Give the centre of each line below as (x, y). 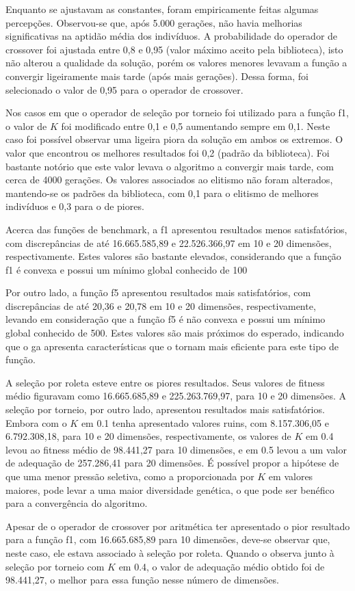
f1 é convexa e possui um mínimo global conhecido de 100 (127, 269)
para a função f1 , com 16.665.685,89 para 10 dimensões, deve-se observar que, (168, 539)
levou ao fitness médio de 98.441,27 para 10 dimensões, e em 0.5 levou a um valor (176, 449)
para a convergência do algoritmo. (77, 503)
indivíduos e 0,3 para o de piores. (75, 206)
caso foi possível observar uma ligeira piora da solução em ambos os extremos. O (174, 139)
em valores (291, 476)
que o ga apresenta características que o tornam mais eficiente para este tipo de (172, 346)
